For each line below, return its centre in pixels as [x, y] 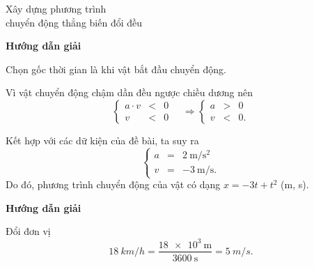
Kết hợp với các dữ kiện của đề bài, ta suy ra [102, 140]
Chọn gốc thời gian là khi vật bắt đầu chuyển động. [116, 69]
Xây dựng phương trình [56, 8]
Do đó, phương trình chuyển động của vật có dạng [113, 184]
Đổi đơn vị [28, 231]
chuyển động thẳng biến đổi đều [74, 22]
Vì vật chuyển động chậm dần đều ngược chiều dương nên [129, 92]
